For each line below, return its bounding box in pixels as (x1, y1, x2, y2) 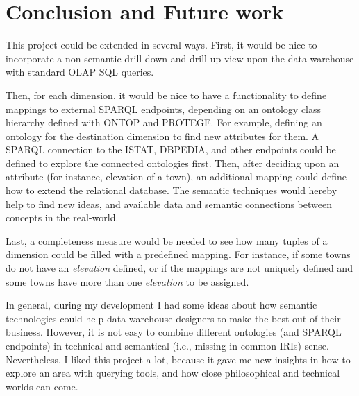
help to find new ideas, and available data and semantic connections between (6, 196, 332, 211)
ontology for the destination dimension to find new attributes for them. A (6, 128, 319, 143)
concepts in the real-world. (6, 210, 119, 225)
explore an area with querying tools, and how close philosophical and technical (6, 365, 340, 380)
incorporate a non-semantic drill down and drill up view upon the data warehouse (6, 51, 354, 65)
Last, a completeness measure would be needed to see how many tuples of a (6, 233, 328, 248)
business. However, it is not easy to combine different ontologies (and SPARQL (6, 325, 342, 339)
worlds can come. (6, 379, 78, 393)
